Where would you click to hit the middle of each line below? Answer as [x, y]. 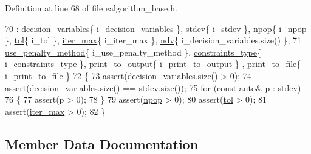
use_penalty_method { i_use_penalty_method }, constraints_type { [133, 52]
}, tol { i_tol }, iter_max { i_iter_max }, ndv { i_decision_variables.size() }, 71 [153, 40]
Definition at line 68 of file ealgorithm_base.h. [91, 8]
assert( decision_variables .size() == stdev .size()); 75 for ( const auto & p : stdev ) [153, 87]
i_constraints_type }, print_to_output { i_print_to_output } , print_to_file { [153, 64]
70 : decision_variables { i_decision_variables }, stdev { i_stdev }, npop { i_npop [156, 28]
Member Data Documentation [102, 143]
